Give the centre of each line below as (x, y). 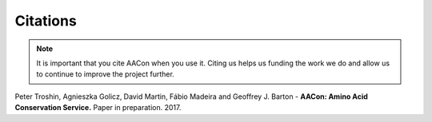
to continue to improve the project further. (106, 74)
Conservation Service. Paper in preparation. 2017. (98, 108)
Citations (46, 21)
